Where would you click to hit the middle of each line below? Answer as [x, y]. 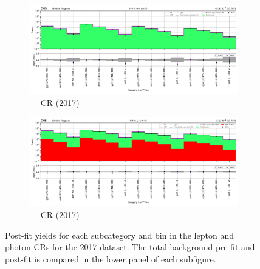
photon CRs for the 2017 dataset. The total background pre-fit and [130, 247]
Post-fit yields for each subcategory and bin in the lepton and [119, 235]
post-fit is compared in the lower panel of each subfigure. [111, 258]
